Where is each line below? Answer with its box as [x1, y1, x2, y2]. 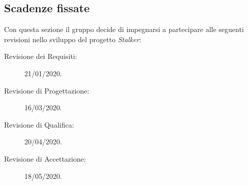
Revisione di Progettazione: [4, 85, 89, 96]
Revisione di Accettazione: [4, 153, 86, 164]
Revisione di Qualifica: [4, 119, 74, 130]
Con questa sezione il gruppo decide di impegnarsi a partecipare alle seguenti [4, 24, 244, 35]
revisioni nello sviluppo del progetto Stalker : [4, 34, 141, 44]
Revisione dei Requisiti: [4, 51, 77, 61]
